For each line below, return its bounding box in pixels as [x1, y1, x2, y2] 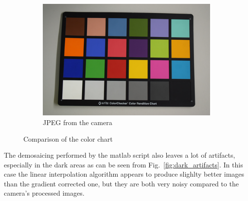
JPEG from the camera [43, 117, 112, 127]
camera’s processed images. [4, 188, 85, 198]
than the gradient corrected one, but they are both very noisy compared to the [4, 178, 239, 188]
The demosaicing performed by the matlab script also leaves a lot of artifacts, [4, 150, 235, 160]
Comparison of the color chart [23, 133, 113, 144]
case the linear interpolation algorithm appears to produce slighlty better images [4, 169, 245, 179]
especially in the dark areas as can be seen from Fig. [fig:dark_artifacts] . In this [4, 159, 243, 169]
